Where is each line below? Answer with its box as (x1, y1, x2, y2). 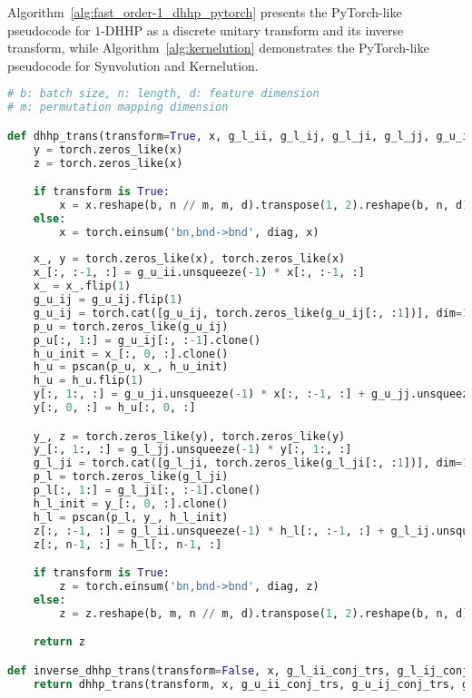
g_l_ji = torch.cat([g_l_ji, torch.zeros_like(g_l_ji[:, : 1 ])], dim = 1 (33, 457, 469, 470)
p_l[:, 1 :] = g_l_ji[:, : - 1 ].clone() (33, 484, 261, 497)
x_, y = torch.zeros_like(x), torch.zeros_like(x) (33, 252, 346, 266)
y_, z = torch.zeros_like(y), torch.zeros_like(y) (33, 429, 346, 443)
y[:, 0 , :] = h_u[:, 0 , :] (33, 401, 196, 415)
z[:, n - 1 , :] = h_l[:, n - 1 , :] (33, 537, 222, 551)
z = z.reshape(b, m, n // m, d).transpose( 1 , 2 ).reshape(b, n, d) (59, 606, 469, 620)
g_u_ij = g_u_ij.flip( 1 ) (33, 293, 183, 307)
